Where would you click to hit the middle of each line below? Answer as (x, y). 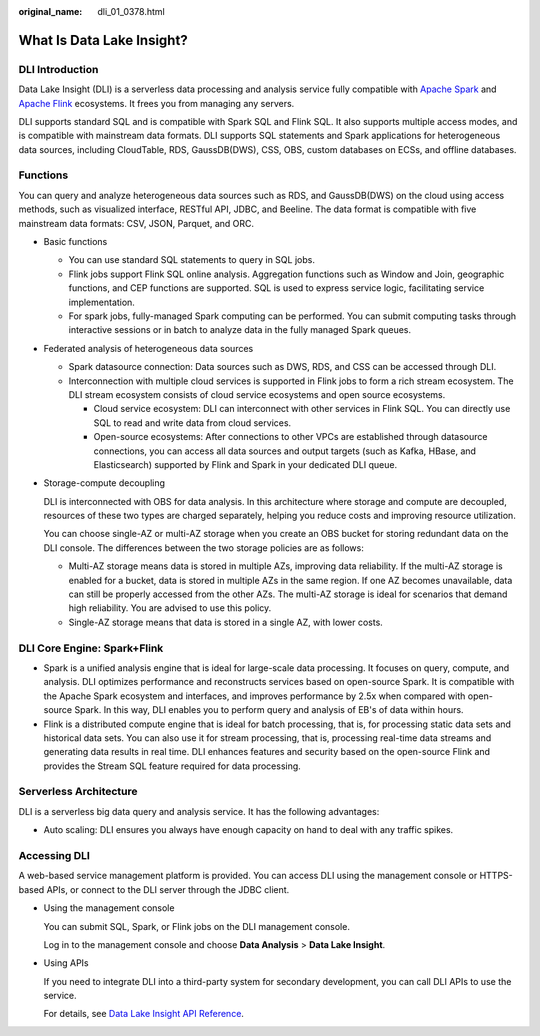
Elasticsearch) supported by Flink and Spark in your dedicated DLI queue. (245, 464)
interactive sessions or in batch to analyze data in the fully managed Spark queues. (240, 330)
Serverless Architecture (78, 792)
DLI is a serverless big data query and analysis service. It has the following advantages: (199, 811)
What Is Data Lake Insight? (103, 40)
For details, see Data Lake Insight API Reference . (144, 1014)
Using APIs (66, 963)
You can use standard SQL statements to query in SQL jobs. (191, 260)
